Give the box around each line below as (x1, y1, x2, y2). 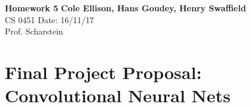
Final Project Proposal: (5, 59, 202, 84)
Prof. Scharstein (5, 25, 63, 37)
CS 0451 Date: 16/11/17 (5, 13, 94, 26)
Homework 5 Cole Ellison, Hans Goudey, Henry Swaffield (5, 2, 246, 14)
